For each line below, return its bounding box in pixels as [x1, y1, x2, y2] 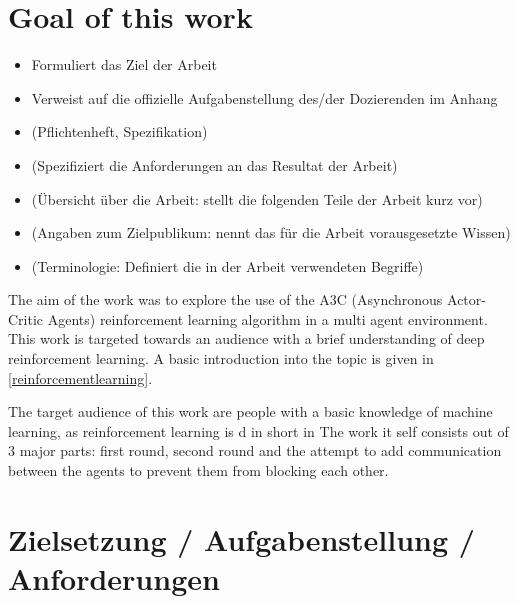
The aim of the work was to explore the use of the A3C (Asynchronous [8, 289, 443, 310]
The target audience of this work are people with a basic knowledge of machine [8, 401, 493, 422]
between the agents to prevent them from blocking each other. [8, 460, 389, 481]
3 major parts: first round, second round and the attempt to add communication [8, 440, 502, 461]
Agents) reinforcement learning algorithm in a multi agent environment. [47, 308, 488, 329]
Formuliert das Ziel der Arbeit [31, 54, 217, 75]
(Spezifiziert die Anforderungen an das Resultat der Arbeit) [31, 154, 398, 175]
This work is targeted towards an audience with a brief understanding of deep [8, 328, 485, 349]
